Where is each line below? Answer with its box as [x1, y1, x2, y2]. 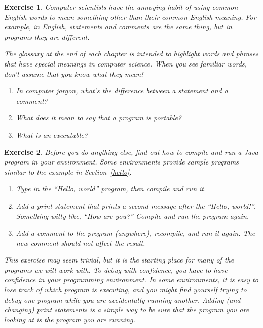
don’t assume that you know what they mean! [4, 68, 143, 79]
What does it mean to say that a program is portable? [16, 112, 181, 123]
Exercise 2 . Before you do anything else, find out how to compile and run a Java [4, 146, 258, 157]
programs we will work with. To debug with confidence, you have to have [4, 264, 228, 275]
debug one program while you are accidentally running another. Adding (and [4, 294, 241, 305]
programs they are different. [4, 31, 90, 42]
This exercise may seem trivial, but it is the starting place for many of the [4, 254, 234, 265]
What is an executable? [16, 129, 88, 140]
